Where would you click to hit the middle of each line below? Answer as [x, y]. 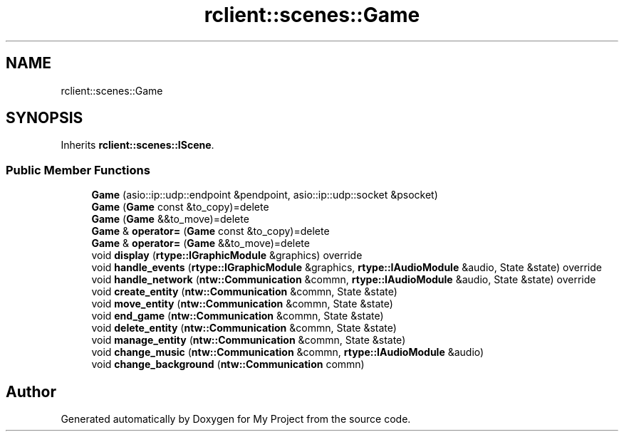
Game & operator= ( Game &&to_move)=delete [201, 243]
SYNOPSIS [45, 118]
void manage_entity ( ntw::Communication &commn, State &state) [249, 340]
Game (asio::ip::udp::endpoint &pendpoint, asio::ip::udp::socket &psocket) [265, 195]
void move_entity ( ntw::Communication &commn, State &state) [242, 304]
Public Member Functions [78, 170]
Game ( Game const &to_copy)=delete [180, 207]
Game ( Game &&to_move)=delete [170, 219]
